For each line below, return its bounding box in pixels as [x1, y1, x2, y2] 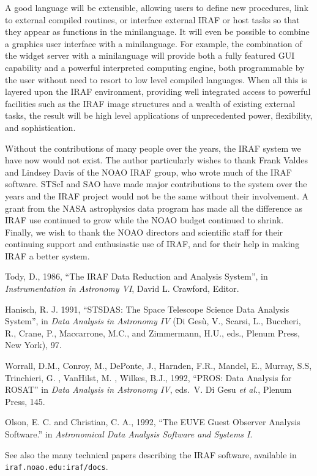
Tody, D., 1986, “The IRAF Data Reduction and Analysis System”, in [5, 270, 268, 283]
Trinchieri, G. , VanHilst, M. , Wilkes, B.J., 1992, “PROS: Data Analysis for [5, 371, 292, 384]
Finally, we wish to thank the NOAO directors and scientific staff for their [5, 225, 283, 238]
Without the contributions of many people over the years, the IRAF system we [5, 141, 301, 154]
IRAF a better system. [5, 249, 90, 262]
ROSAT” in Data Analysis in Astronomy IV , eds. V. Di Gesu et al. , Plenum [5, 383, 292, 396]
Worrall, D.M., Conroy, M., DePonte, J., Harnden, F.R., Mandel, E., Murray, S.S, [5, 359, 312, 372]
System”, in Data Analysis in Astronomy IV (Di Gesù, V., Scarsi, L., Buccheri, [5, 314, 301, 327]
